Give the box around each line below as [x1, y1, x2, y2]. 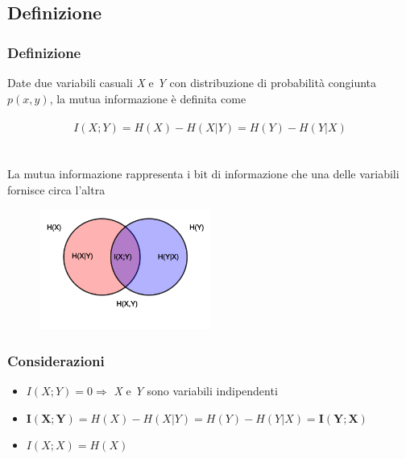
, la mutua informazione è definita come [49, 90, 246, 106]
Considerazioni [7, 350, 105, 370]
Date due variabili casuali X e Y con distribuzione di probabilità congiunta [7, 74, 377, 90]
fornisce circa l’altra [7, 181, 106, 198]
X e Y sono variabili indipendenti [114, 382, 278, 399]
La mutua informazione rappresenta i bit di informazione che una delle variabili [7, 165, 400, 182]
